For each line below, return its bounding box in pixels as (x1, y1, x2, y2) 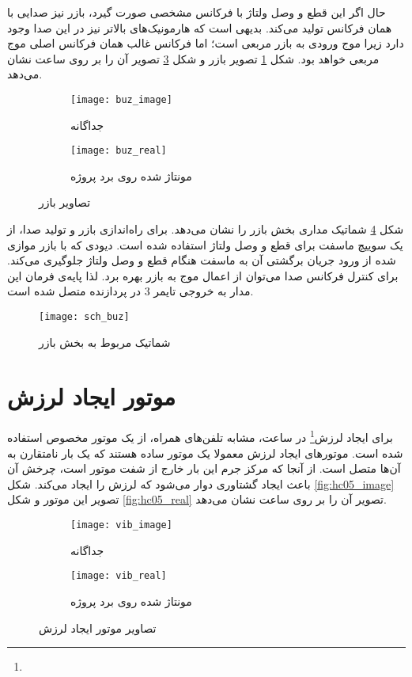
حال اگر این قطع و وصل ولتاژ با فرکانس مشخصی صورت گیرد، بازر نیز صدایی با (7, 4, 386, 20)
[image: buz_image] (70, 93, 172, 105)
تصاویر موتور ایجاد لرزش (39, 619, 157, 636)
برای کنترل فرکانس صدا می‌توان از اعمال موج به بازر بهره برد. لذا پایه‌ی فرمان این (7, 267, 399, 283)
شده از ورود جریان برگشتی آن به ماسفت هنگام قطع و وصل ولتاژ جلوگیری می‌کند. (7, 252, 396, 268)
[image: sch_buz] (39, 311, 130, 323)
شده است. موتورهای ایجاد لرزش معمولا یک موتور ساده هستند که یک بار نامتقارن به (7, 444, 403, 461)
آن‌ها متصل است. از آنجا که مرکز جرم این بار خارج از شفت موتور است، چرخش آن (7, 460, 401, 477)
